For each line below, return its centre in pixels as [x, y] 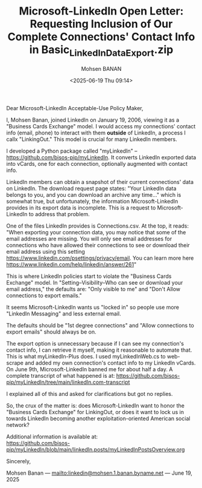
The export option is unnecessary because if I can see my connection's [95, 343]
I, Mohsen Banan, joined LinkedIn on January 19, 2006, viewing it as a [93, 120]
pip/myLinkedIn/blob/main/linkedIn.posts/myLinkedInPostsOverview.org [96, 449]
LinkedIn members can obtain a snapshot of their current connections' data [100, 182]
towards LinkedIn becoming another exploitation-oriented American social [98, 418]
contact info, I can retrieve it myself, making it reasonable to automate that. [99, 350]
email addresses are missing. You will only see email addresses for [89, 239]
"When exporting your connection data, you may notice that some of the [96, 232]
